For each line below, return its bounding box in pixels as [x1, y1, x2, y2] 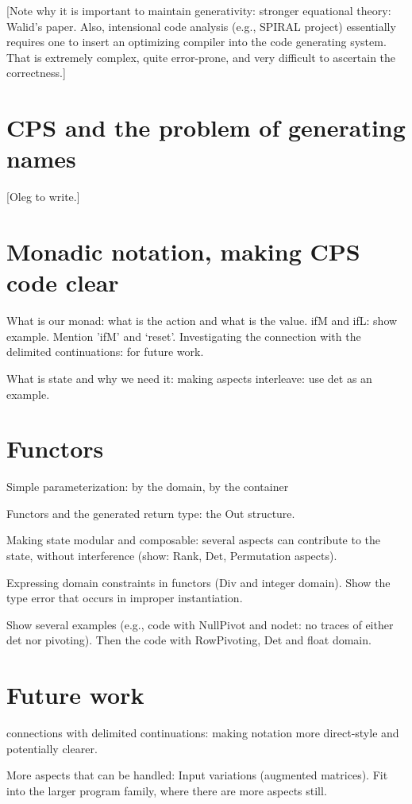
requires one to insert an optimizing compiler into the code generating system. [6, 33, 387, 50]
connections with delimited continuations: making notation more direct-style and [6, 725, 399, 741]
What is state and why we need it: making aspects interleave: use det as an [6, 369, 372, 386]
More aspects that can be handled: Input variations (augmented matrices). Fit [6, 767, 388, 783]
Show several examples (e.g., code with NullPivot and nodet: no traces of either [6, 616, 394, 632]
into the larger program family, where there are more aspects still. [6, 782, 327, 798]
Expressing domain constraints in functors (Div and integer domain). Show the [6, 574, 391, 590]
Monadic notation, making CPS [6, 235, 360, 268]
